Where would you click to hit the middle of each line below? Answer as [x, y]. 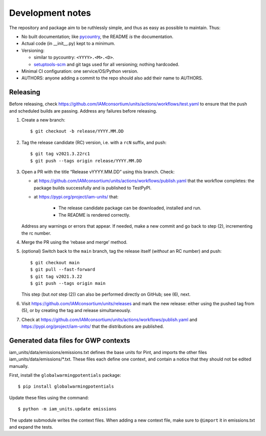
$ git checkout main [55, 262]
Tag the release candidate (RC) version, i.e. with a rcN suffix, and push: [94, 142]
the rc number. [36, 233]
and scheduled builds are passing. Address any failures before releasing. [83, 111]
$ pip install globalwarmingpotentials [66, 387]
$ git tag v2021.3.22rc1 [60, 154]
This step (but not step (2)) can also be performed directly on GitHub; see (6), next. [106, 294]
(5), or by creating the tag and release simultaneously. [76, 311]
